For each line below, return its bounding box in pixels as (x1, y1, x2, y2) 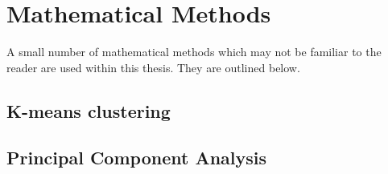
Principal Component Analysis (6, 145, 266, 170)
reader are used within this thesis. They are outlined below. (6, 59, 300, 75)
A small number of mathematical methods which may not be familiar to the (6, 43, 382, 60)
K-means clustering (6, 98, 171, 123)
